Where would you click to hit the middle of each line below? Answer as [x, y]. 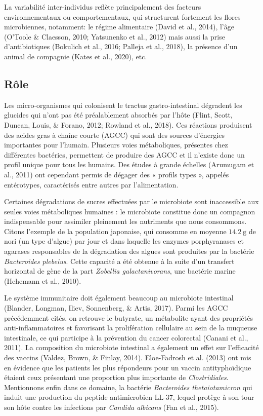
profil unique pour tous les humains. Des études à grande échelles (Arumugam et [129, 164]
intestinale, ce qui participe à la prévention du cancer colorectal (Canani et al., [126, 337]
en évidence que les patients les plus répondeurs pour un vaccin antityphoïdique [128, 367]
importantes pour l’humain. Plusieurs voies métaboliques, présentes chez [116, 145]
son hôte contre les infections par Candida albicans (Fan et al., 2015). [112, 407]
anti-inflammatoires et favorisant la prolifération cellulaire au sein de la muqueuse [131, 328]
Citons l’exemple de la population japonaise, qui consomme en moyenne [115, 231]
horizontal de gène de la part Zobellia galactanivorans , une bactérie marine [120, 271]
